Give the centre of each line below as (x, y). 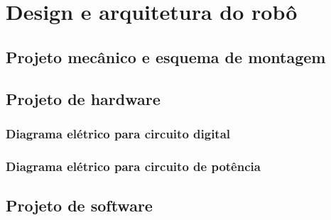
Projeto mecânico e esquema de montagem (166, 56)
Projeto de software (79, 205)
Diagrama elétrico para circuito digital (118, 133)
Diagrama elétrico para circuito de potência (133, 166)
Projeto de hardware (83, 98)
